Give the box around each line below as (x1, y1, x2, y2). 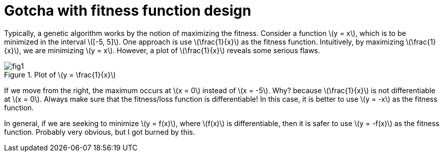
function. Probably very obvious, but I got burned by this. (4, 127, 195, 136)
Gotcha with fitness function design (4, 2, 251, 19)
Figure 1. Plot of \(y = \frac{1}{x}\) (4, 70, 116, 79)
